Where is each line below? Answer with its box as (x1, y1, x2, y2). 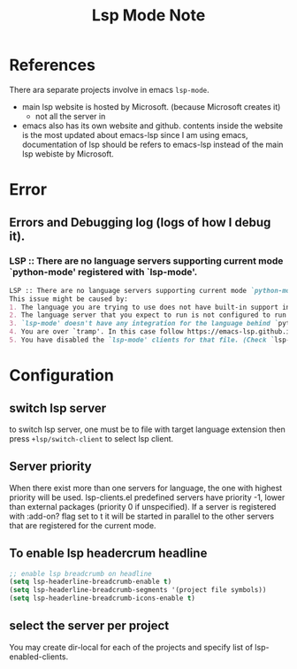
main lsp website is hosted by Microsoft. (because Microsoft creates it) (21, 101, 281, 111)
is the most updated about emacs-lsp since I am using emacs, (21, 129, 248, 140)
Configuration (9, 365, 115, 386)
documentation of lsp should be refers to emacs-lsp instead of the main (21, 139, 284, 150)
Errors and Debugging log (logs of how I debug (9, 214, 271, 230)
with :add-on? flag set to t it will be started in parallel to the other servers (9, 511, 275, 521)
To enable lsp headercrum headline (9, 546, 208, 561)
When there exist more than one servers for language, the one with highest (9, 482, 283, 493)
